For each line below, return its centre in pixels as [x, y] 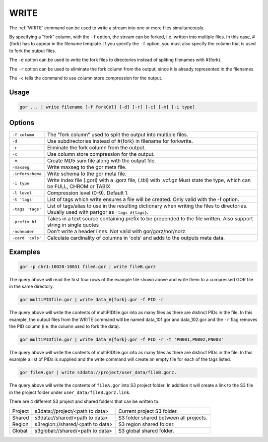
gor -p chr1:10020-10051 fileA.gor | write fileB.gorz [88, 267]
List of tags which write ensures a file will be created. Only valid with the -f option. [143, 199]
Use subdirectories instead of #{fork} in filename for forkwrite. [120, 141]
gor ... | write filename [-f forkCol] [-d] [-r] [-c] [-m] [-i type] [107, 107]
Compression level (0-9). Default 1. [88, 193]
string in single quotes [73, 225]
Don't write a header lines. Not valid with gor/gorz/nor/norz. [117, 232]
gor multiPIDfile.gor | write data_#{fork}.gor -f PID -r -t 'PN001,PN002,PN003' [122, 340]
